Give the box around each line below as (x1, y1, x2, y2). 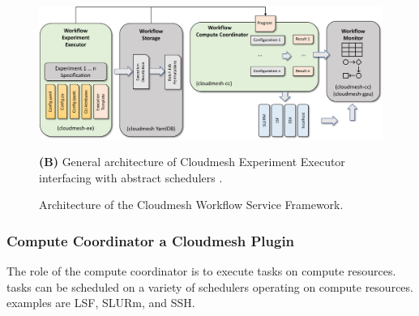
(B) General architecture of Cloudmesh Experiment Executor (39, 153, 345, 170)
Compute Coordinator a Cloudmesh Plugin (6, 230, 295, 250)
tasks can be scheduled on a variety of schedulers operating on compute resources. (6, 278, 413, 295)
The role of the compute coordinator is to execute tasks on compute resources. (6, 263, 396, 280)
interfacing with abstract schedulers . (39, 169, 223, 186)
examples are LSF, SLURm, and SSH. (6, 294, 195, 311)
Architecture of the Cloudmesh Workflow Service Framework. (39, 196, 344, 213)
